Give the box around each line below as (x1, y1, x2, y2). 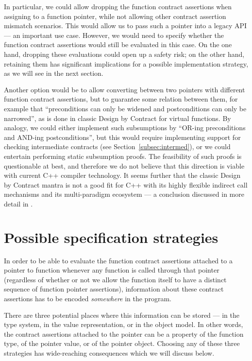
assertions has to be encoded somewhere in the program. (4, 293, 171, 303)
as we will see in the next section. (4, 68, 103, 78)
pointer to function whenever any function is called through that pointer (4, 265, 219, 275)
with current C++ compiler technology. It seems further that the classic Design (4, 170, 241, 180)
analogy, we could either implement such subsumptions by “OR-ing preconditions (4, 122, 246, 133)
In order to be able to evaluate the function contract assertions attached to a (4, 255, 233, 265)
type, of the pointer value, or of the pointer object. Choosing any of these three (4, 338, 240, 348)
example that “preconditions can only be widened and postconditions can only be (4, 103, 247, 113)
